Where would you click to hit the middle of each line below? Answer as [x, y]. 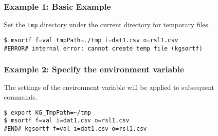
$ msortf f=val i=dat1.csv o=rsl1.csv [67, 121]
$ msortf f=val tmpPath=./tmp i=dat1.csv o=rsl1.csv [91, 40]
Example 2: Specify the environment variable [94, 69]
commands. [21, 97]
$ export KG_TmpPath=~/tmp [47, 112]
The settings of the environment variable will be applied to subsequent [109, 87]
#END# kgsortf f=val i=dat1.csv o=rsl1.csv [75, 128]
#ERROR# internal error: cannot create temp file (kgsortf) [103, 48]
